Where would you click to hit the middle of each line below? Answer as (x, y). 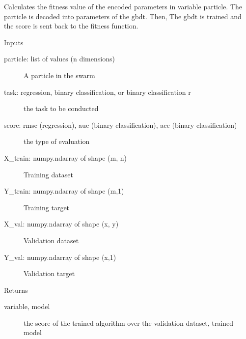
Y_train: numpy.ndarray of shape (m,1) (64, 191)
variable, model (27, 306)
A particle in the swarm (59, 75)
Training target (47, 207)
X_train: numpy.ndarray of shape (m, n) (65, 157)
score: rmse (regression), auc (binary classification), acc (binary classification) (121, 125)
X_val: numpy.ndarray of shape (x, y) (61, 224)
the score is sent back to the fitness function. (71, 26)
